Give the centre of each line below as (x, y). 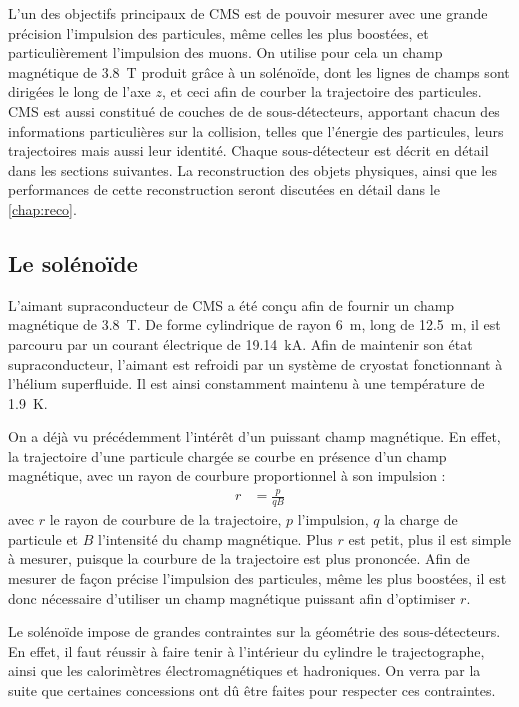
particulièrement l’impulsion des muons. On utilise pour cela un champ (225, 52)
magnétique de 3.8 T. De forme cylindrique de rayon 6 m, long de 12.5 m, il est (254, 324)
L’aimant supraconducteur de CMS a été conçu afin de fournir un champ (231, 304)
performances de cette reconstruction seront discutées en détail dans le (224, 189)
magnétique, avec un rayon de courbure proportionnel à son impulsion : (227, 475)
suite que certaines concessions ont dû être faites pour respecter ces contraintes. (252, 690)
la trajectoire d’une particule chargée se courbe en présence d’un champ (227, 455)
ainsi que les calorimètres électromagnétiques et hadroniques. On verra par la (244, 670)
